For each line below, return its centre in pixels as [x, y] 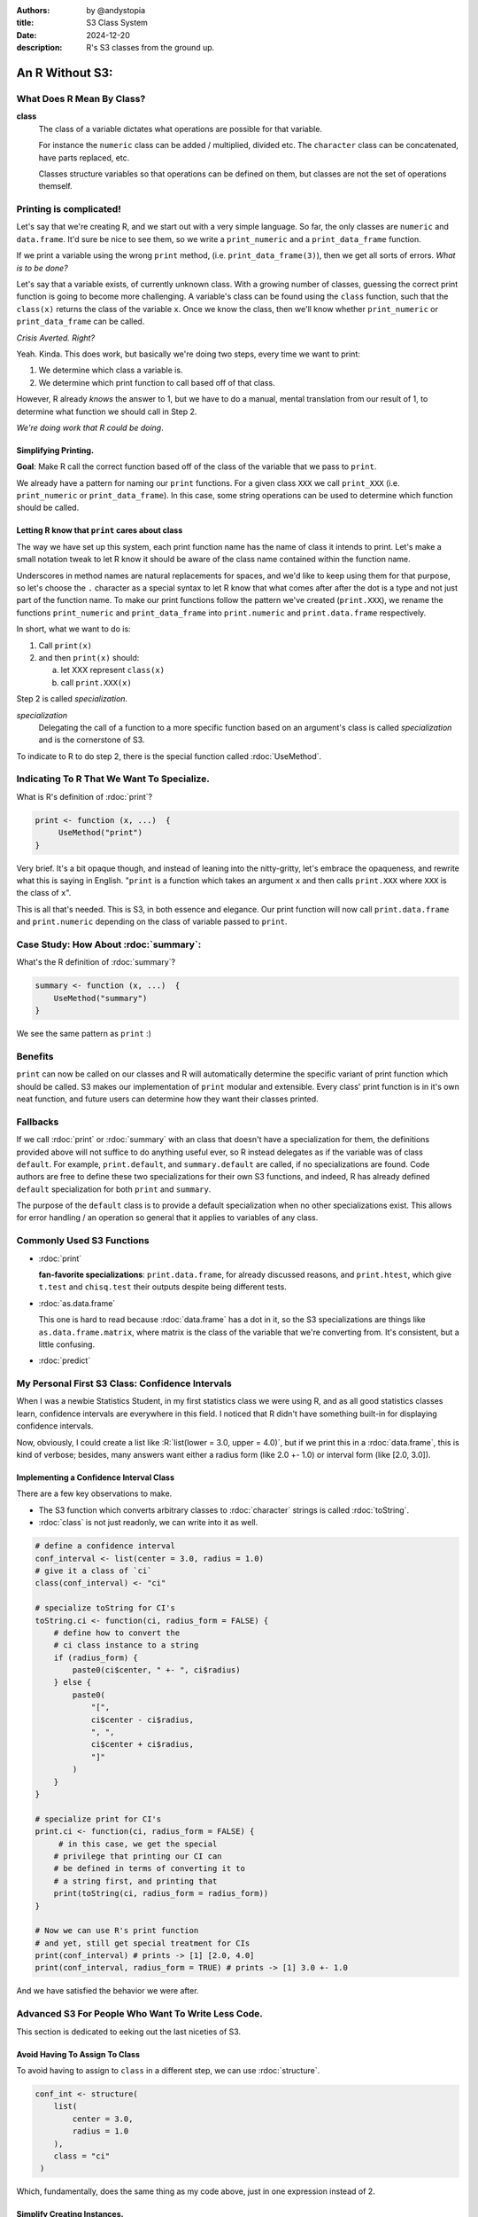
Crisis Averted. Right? [56, 338]
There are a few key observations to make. [94, 1493]
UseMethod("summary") [100, 998]
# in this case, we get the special [138, 1844]
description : [39, 48]
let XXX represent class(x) [113, 670]
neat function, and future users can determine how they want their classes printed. [167, 1099]
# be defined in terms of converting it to [149, 1868]
